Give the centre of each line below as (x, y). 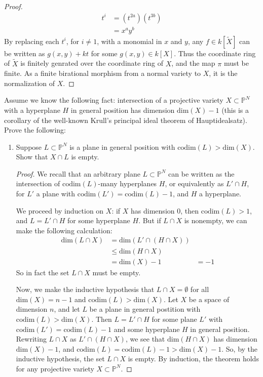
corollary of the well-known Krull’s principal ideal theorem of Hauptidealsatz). (126, 120)
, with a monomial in (129, 41)
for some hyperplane (99, 220)
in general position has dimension (123, 110)
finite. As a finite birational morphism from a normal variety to (103, 73)
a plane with (56, 194)
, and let (67, 309)
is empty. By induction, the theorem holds (193, 359)
